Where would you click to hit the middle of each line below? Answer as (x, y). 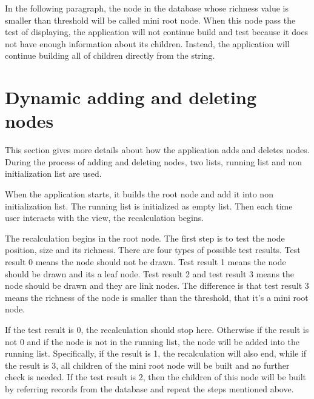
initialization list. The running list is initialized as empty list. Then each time (149, 206)
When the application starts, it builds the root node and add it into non (139, 194)
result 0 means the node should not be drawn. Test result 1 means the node (145, 262)
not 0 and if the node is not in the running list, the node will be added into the (152, 341)
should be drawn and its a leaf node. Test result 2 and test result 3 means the (150, 273)
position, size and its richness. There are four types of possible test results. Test (153, 250)
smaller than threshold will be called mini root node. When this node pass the (150, 20)
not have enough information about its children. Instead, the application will (147, 43)
